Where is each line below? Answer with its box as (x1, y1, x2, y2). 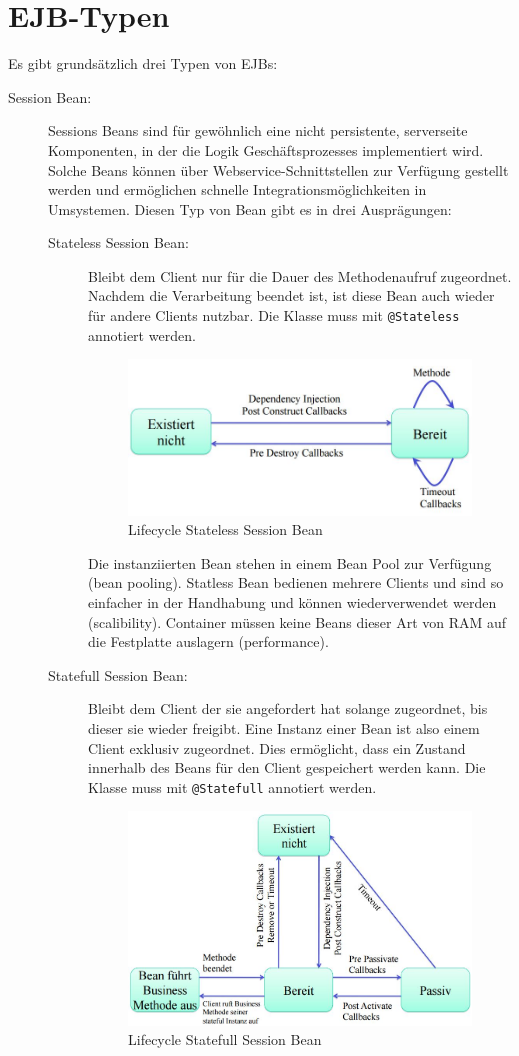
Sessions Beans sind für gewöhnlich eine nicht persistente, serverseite (48, 120, 468, 141)
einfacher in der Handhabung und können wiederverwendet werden (88, 592, 497, 613)
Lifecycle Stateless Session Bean (128, 519, 323, 540)
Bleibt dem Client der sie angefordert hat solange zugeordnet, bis (88, 698, 488, 719)
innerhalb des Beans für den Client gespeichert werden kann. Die (88, 757, 486, 778)
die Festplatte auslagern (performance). (88, 631, 329, 652)
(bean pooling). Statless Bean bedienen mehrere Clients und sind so (88, 572, 504, 593)
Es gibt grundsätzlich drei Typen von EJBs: (8, 53, 278, 74)
